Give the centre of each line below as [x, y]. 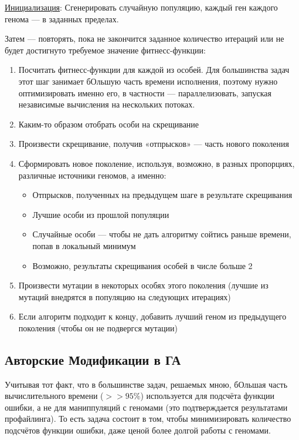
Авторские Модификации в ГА [93, 359]
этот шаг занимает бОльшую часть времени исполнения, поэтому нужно [148, 81]
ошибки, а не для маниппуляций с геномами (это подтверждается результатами [146, 407]
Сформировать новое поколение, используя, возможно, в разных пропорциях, [157, 163]
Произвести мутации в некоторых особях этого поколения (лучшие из [143, 285]
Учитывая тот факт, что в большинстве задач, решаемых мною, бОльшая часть [146, 384]
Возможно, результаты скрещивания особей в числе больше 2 [142, 265]
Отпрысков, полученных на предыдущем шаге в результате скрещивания [162, 195]
